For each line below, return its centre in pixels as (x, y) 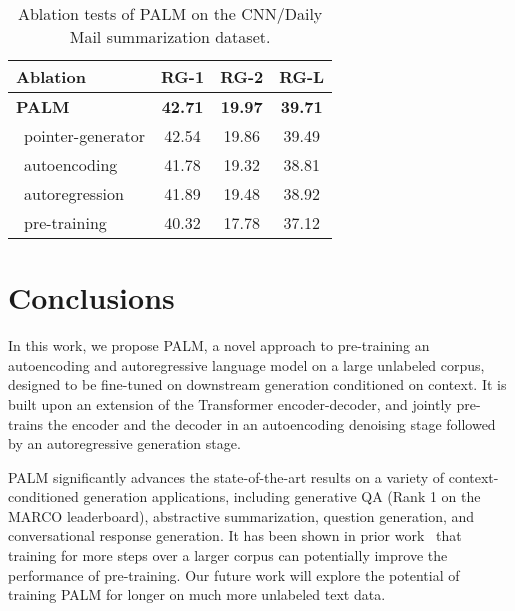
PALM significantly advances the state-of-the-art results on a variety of (226, 476)
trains (26, 423)
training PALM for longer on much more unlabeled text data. (197, 594)
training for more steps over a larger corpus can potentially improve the (228, 555)
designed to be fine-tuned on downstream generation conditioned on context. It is (257, 384)
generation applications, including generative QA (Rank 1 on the (282, 496)
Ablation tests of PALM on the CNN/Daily (170, 13)
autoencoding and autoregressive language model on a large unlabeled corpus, (246, 364)
